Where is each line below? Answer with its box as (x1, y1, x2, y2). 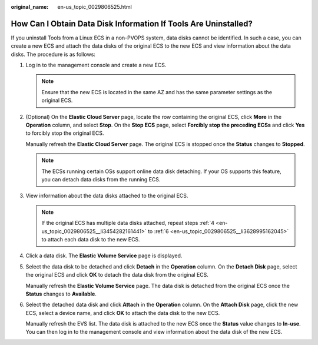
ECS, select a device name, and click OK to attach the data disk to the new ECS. (25, 309, 220, 316)
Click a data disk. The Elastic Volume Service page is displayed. (25, 252, 183, 259)
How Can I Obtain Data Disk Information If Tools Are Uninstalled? (11, 18, 253, 29)
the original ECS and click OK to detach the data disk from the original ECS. (25, 271, 209, 278)
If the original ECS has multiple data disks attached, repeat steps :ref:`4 (41, 220, 215, 227)
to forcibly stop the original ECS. (25, 130, 104, 137)
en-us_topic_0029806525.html (57, 4, 132, 10)
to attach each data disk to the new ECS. (41, 235, 141, 243)
